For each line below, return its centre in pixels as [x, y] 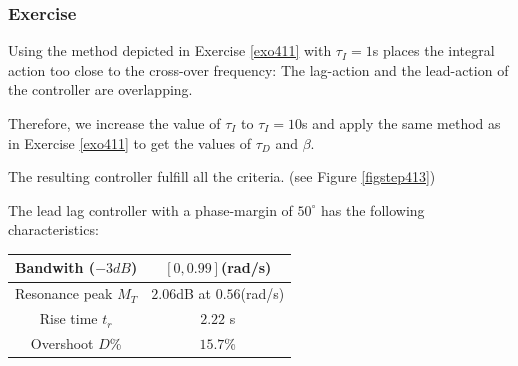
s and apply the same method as [401, 123]
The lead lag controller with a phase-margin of [150, 209]
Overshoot [62, 343]
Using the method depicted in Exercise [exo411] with [170, 50]
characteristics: [53, 229]
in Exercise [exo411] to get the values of [130, 142]
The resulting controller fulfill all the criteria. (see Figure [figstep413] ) [222, 176]
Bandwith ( [55, 267]
